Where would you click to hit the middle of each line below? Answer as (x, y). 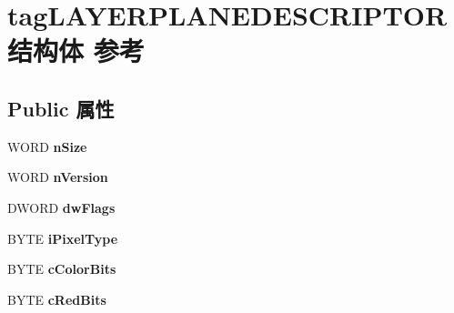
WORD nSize (47, 146)
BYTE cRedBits (57, 299)
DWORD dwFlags (61, 207)
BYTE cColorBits (62, 269)
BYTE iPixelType (63, 238)
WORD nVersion (58, 177)
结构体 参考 (76, 50)
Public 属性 (61, 108)
